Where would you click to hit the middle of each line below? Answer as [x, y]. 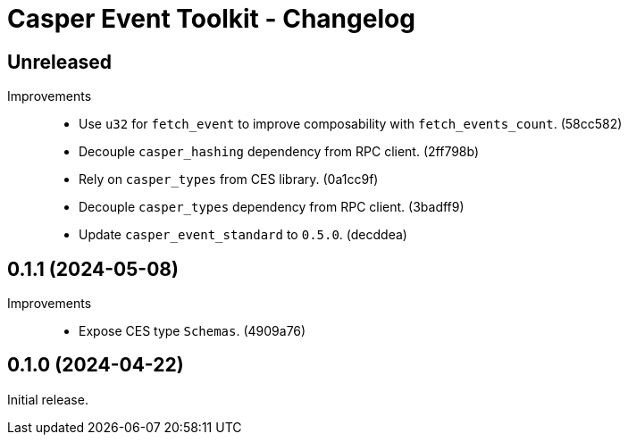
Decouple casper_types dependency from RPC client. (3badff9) [272, 207]
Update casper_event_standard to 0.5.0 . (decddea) [243, 235]
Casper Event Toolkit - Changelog [211, 19]
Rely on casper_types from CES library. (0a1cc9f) [229, 179]
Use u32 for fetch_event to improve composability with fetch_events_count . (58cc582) [351, 124]
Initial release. [48, 399]
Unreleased [60, 62]
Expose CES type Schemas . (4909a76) [193, 331]
